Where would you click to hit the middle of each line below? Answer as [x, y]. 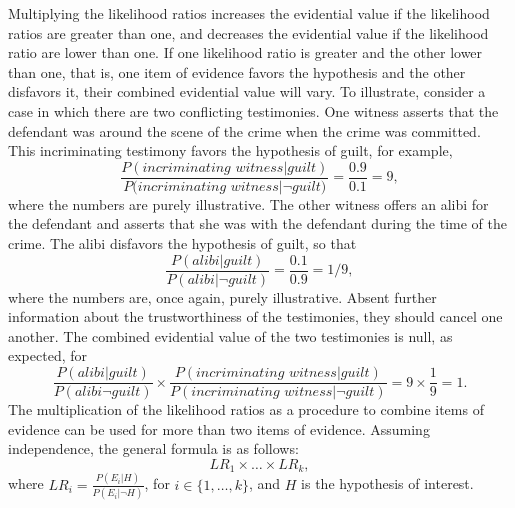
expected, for [47, 355]
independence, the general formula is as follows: [153, 448]
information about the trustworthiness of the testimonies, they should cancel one [255, 316]
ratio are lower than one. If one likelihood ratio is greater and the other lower [245, 52]
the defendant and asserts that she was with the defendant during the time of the [258, 223]
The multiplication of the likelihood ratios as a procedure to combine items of [246, 409]
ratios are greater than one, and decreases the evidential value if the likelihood [248, 32]
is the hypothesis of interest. [387, 483]
